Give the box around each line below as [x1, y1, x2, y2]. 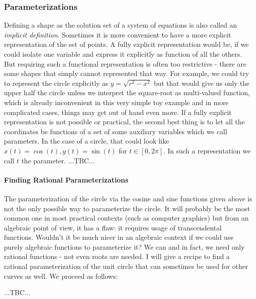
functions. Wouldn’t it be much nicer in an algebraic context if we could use [4, 232, 234, 242]
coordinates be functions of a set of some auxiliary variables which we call [4, 126, 227, 136]
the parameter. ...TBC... [21, 155, 95, 165]
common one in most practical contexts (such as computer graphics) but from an [4, 213, 249, 223]
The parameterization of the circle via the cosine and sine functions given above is [4, 193, 253, 203]
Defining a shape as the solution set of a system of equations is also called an [4, 20, 237, 30]
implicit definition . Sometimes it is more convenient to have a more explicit [4, 29, 231, 39]
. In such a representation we [163, 145, 251, 155]
